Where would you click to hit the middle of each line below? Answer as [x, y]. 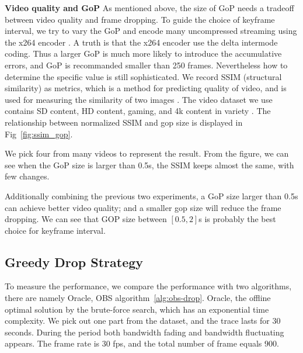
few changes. [27, 176]
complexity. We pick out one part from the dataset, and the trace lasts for [137, 321]
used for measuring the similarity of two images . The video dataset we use [139, 99]
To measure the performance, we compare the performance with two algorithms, [148, 286]
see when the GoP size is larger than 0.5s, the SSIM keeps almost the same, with [149, 165]
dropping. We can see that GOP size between [86, 219]
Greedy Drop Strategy [74, 262]
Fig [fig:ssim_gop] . [39, 134]
